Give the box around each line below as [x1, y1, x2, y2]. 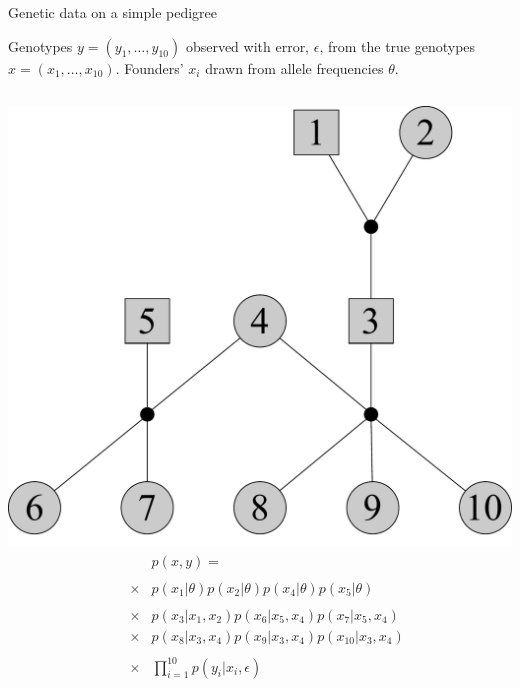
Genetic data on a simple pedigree [8, 2, 218, 22]
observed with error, [185, 35, 310, 56]
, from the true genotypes [319, 35, 476, 56]
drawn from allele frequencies [205, 57, 384, 78]
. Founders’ [115, 57, 184, 78]
